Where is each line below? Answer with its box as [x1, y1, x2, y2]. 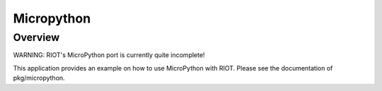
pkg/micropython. [13, 74, 65, 83]
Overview [13, 31, 60, 44]
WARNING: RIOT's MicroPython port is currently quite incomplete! [13, 51, 205, 59]
